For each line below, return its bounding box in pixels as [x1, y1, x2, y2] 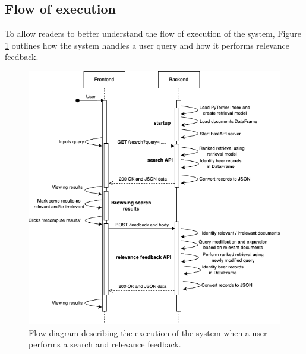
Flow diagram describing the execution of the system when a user [29, 326, 267, 339]
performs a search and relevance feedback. [29, 338, 181, 350]
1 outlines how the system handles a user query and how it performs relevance [5, 39, 289, 51]
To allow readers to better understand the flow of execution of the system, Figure [5, 27, 301, 40]
